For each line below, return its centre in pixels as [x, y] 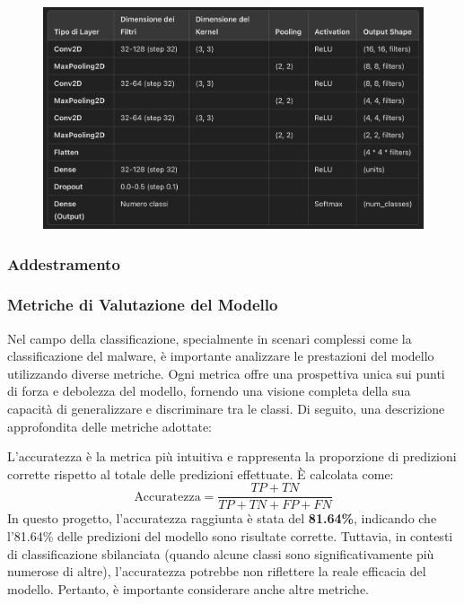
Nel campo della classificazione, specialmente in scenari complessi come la [210, 338]
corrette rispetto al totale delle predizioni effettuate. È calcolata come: [201, 473]
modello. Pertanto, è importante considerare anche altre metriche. [188, 588]
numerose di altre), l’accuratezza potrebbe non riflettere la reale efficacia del [217, 571]
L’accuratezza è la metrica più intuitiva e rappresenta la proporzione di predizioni [232, 456]
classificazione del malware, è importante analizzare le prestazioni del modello [221, 356]
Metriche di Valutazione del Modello [143, 305]
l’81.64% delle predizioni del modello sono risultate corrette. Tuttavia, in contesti [230, 536]
